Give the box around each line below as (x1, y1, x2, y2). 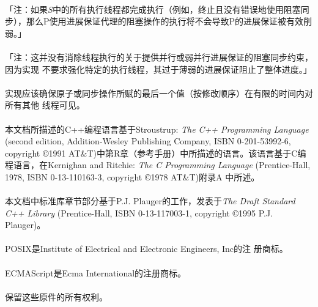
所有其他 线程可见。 (5, 98, 85, 111)
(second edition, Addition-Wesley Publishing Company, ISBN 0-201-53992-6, (5, 135, 291, 147)
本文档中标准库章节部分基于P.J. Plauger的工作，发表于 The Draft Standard (5, 194, 295, 207)
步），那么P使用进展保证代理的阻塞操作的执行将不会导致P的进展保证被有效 (5, 15, 304, 28)
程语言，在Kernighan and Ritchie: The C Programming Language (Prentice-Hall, (5, 158, 311, 171)
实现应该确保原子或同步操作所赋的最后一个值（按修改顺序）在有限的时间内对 (5, 86, 313, 99)
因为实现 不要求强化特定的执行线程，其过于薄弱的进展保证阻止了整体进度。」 (5, 62, 312, 75)
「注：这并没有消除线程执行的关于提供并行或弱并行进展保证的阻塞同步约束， (5, 50, 313, 63)
